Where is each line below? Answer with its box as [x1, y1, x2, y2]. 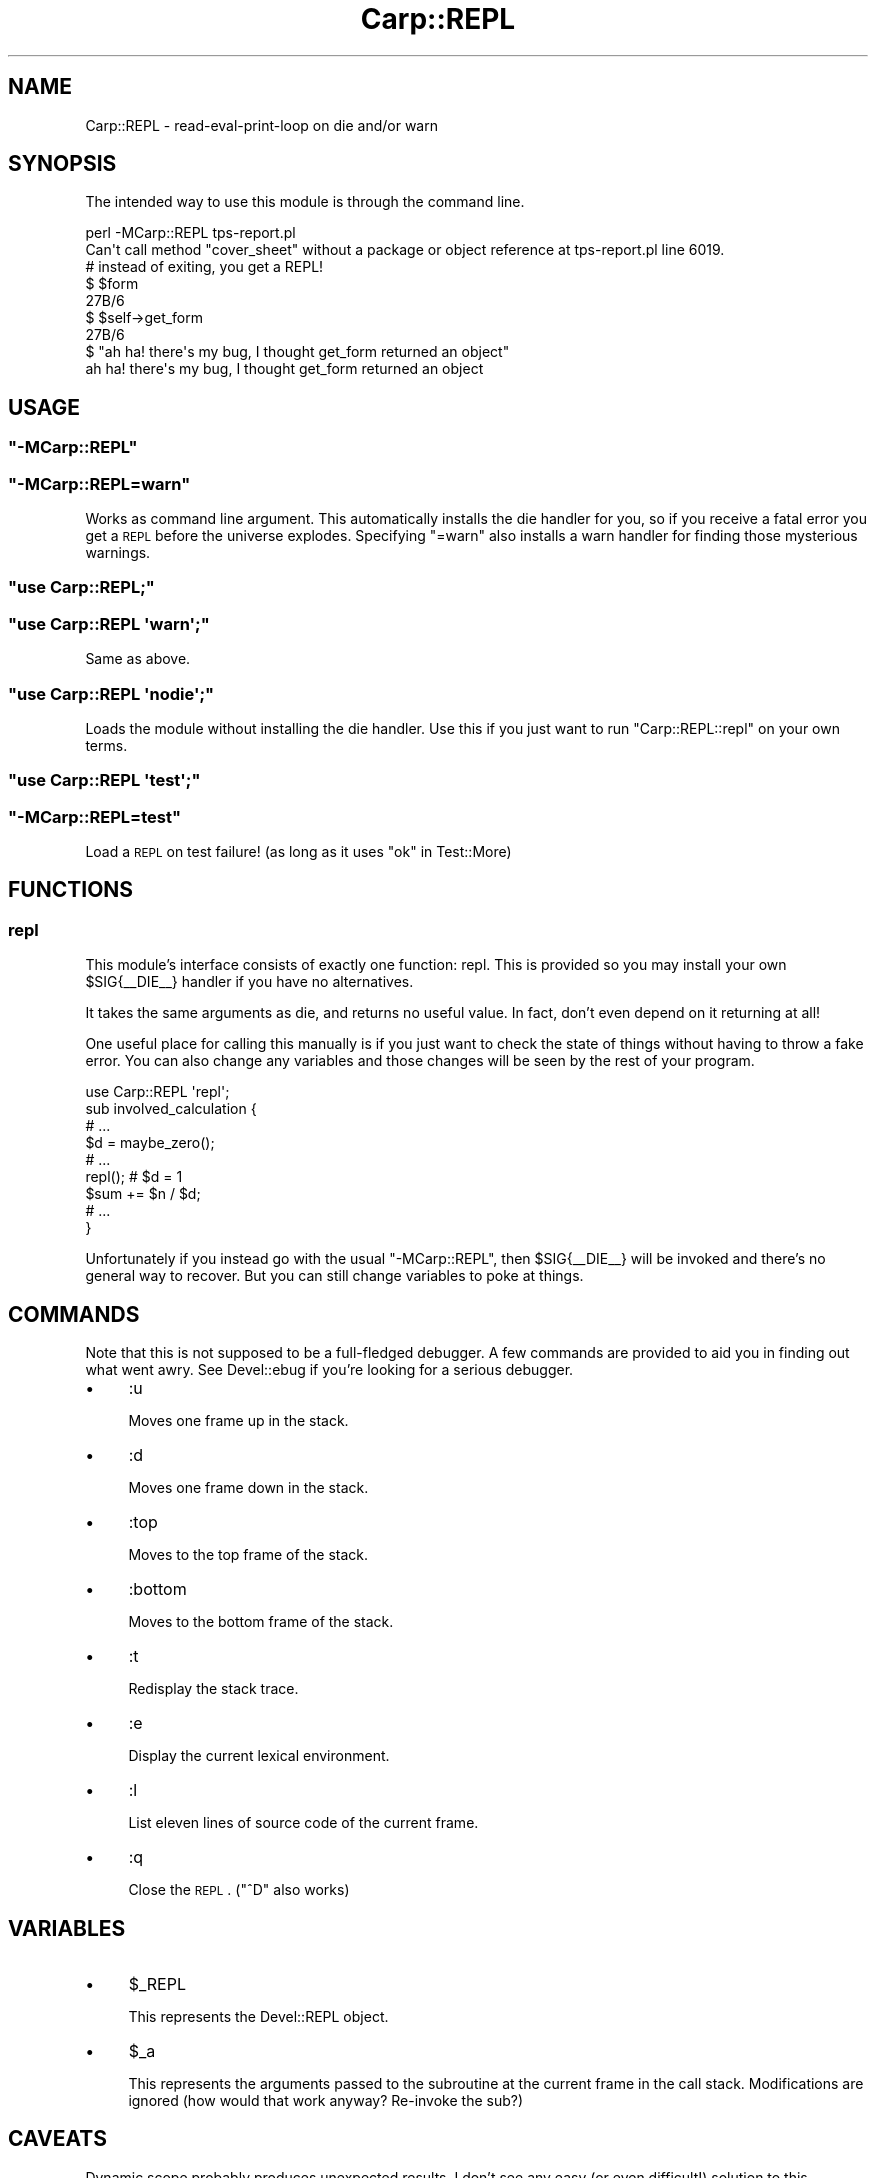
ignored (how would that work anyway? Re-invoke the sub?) [128, 2091, 524, 2109]
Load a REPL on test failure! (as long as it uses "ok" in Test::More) [85, 843, 512, 861]
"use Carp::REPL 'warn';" [8, 613, 210, 634]
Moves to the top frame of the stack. [128, 1546, 369, 1564]
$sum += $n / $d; [85, 1185, 201, 1203]
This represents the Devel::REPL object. [128, 2007, 389, 2025]
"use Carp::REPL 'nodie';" [8, 683, 215, 704]
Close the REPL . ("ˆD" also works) [128, 1881, 350, 1899]
